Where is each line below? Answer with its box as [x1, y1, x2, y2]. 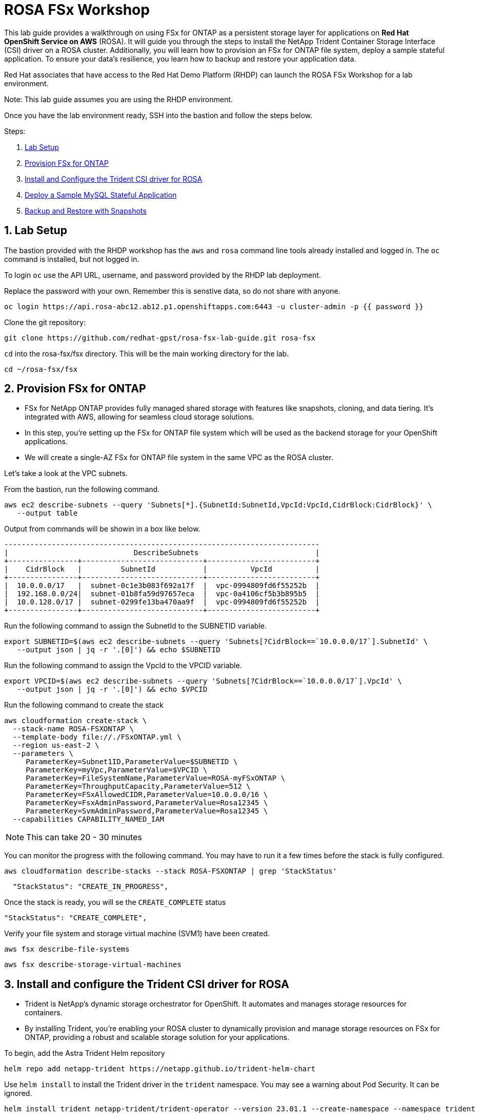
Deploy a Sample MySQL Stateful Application [25, 190, 177, 199]
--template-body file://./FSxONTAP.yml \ [12, 733, 182, 742]
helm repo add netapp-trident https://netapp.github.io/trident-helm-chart [4, 1065, 315, 1073]
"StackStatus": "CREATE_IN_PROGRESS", [12, 882, 169, 891]
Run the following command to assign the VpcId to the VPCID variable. [4, 661, 242, 670]
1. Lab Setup [4, 224, 67, 237]
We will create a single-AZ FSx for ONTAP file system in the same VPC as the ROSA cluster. [25, 453, 333, 462]
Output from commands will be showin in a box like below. [4, 524, 201, 534]
